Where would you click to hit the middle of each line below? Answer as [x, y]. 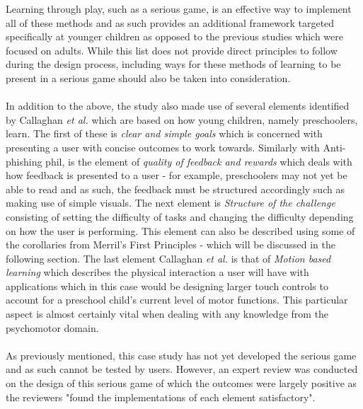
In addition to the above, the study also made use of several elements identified [178, 106]
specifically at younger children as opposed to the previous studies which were [174, 36]
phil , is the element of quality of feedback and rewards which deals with [199, 161]
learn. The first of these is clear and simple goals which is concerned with [164, 133]
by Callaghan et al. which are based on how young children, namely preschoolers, [182, 119]
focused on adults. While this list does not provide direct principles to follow [172, 50]
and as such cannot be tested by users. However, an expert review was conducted [182, 369]
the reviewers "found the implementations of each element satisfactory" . [161, 397]
